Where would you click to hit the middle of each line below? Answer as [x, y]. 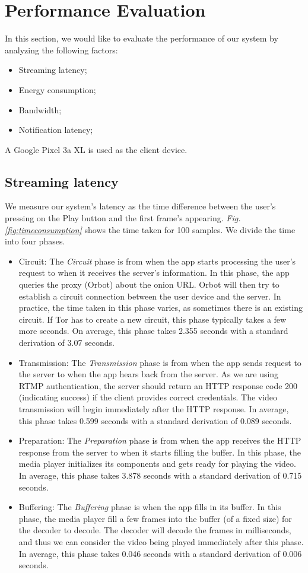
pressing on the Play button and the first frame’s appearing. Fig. [123, 218]
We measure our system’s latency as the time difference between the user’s [140, 206]
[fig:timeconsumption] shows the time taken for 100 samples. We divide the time [150, 229]
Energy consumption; [57, 89]
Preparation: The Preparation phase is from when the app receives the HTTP [160, 440]
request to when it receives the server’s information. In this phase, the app [154, 273]
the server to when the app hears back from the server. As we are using [149, 374]
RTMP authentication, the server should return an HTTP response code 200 [158, 385]
